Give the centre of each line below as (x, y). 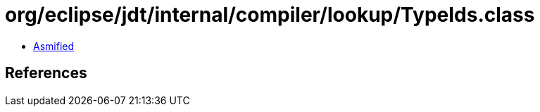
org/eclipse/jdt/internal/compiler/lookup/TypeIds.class (270, 15)
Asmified (54, 46)
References (46, 73)
